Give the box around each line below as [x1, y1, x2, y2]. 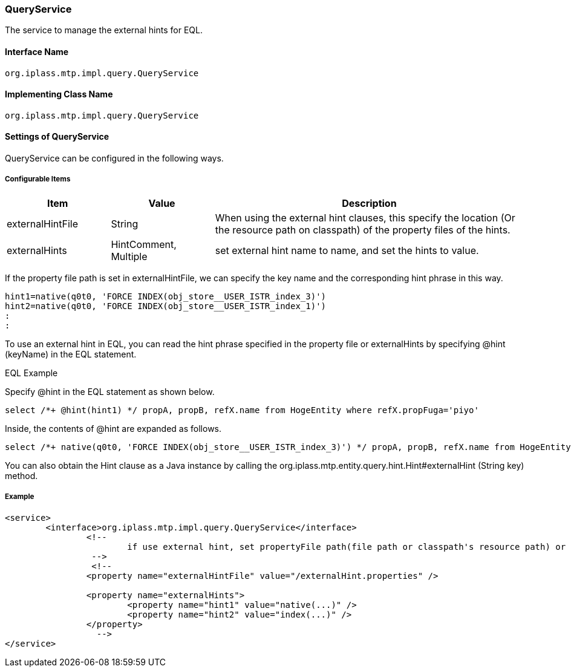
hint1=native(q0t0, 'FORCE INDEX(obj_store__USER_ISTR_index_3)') [5, 291, 327, 301]
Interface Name [5, 46, 69, 57]
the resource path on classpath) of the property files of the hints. [215, 223, 511, 236]
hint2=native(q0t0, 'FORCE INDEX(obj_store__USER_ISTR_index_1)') [5, 301, 327, 311]
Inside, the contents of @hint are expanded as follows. [5, 423, 222, 434]
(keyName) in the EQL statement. [5, 348, 137, 359]
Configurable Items [5, 175, 71, 184]
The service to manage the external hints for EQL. [5, 25, 203, 36]
